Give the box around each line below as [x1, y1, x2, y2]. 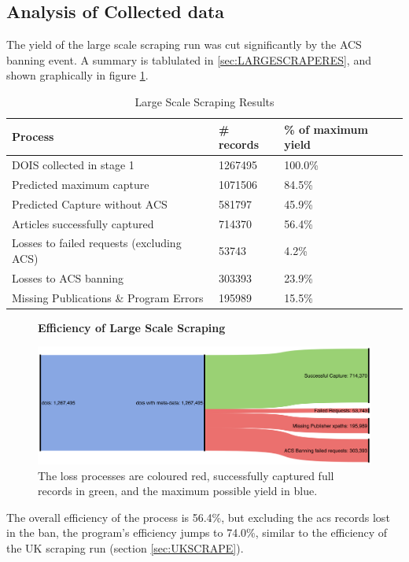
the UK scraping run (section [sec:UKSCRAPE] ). [6, 539, 244, 556]
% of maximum [284, 120, 368, 137]
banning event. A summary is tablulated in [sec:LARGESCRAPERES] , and [6, 51, 371, 68]
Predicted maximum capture [12, 176, 149, 192]
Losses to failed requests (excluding [12, 235, 182, 251]
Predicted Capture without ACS [12, 195, 168, 212]
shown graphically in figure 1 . [6, 67, 149, 83]
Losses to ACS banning [12, 269, 123, 286]
